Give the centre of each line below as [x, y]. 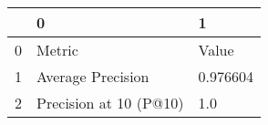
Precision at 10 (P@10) [110, 103]
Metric [57, 50]
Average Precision [93, 76]
